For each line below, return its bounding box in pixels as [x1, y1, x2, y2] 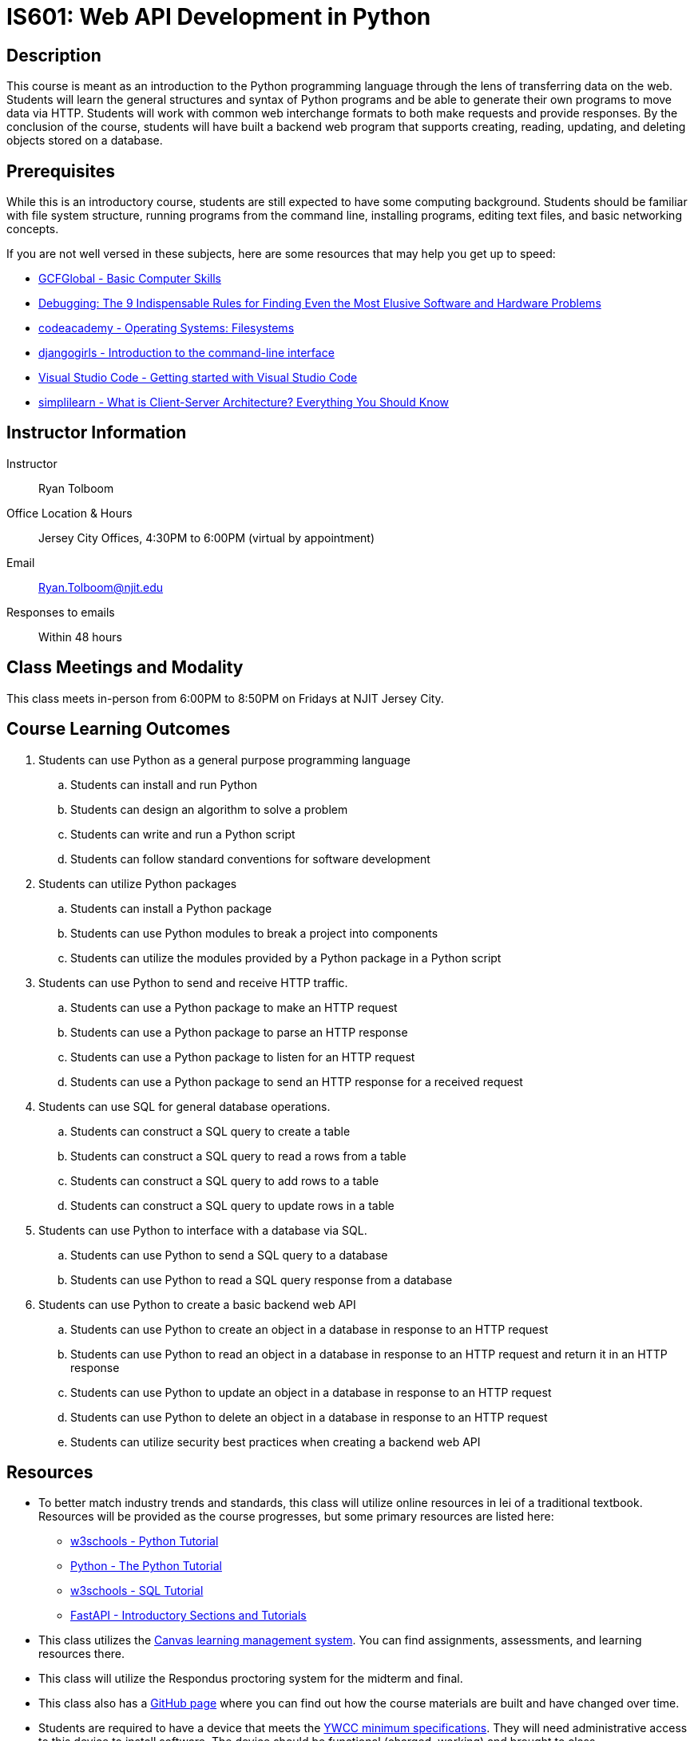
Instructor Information [6, 422, 187, 443]
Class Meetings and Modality [6, 657, 244, 678]
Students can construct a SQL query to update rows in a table [70, 1198, 395, 1212]
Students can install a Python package [70, 901, 272, 915]
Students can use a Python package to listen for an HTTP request [70, 1049, 415, 1064]
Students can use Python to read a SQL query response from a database [70, 1272, 453, 1287]
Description [6, 45, 101, 65]
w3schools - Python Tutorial [70, 1534, 219, 1549]
